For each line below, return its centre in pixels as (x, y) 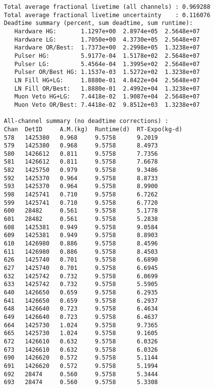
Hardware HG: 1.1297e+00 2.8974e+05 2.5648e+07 (107, 31)
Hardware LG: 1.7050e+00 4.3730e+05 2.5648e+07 (107, 39)
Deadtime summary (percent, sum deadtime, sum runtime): (98, 23)
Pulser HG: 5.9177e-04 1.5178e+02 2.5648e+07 (107, 56)
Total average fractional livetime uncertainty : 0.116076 (107, 15)
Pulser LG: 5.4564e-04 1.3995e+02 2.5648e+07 (107, 64)
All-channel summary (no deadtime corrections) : (86, 121)
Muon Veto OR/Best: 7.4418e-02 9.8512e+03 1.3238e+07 (107, 105)
